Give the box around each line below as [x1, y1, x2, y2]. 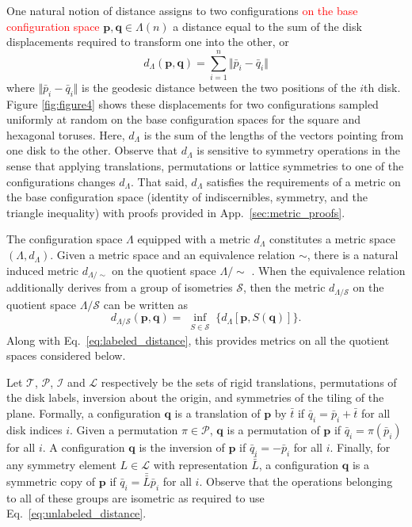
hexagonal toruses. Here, [6, 126, 125, 143]
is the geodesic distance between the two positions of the [82, 78, 357, 95]
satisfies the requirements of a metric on [206, 173, 401, 189]
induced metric [6, 262, 79, 278]
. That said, [131, 173, 188, 189]
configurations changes [6, 173, 116, 189]
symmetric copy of [6, 473, 96, 490]
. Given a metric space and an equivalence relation [50, 246, 296, 263]
